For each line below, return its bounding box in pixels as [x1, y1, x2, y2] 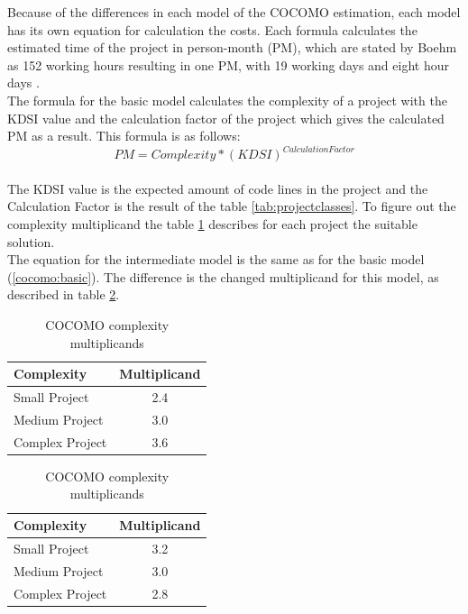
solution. [7, 232, 55, 251]
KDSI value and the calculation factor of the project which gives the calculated [7, 108, 445, 127]
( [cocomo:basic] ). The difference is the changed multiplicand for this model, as [7, 267, 439, 286]
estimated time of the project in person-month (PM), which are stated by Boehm [7, 38, 457, 57]
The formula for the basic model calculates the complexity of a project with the [7, 90, 447, 109]
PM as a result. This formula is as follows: [7, 126, 241, 145]
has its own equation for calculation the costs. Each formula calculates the [7, 20, 418, 39]
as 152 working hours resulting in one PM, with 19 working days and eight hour [7, 55, 449, 74]
